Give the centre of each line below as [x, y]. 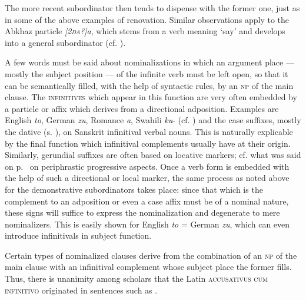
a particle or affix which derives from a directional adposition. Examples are [142, 108]
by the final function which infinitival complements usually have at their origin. [148, 143]
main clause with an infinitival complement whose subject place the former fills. [148, 267]
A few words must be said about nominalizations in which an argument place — [149, 62]
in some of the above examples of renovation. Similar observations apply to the [147, 19]
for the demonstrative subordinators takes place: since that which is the [134, 189]
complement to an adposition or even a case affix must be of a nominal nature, [147, 201]
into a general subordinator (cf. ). [65, 42]
